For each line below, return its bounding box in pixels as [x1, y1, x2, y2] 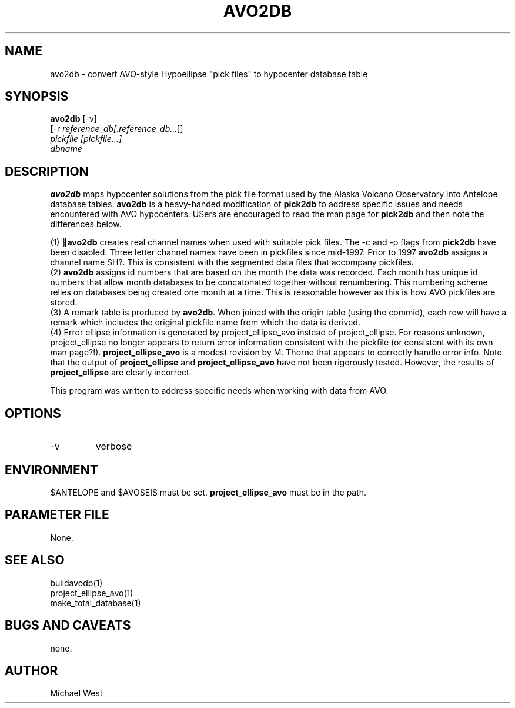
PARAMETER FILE [5, 507, 109, 523]
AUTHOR [5, 663, 58, 678]
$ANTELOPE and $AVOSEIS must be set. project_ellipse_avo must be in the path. [50, 487, 367, 497]
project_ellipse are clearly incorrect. [50, 367, 192, 378]
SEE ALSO [5, 553, 65, 568]
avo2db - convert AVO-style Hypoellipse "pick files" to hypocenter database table [50, 68, 368, 79]
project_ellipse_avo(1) [50, 587, 133, 598]
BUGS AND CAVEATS [5, 618, 131, 633]
